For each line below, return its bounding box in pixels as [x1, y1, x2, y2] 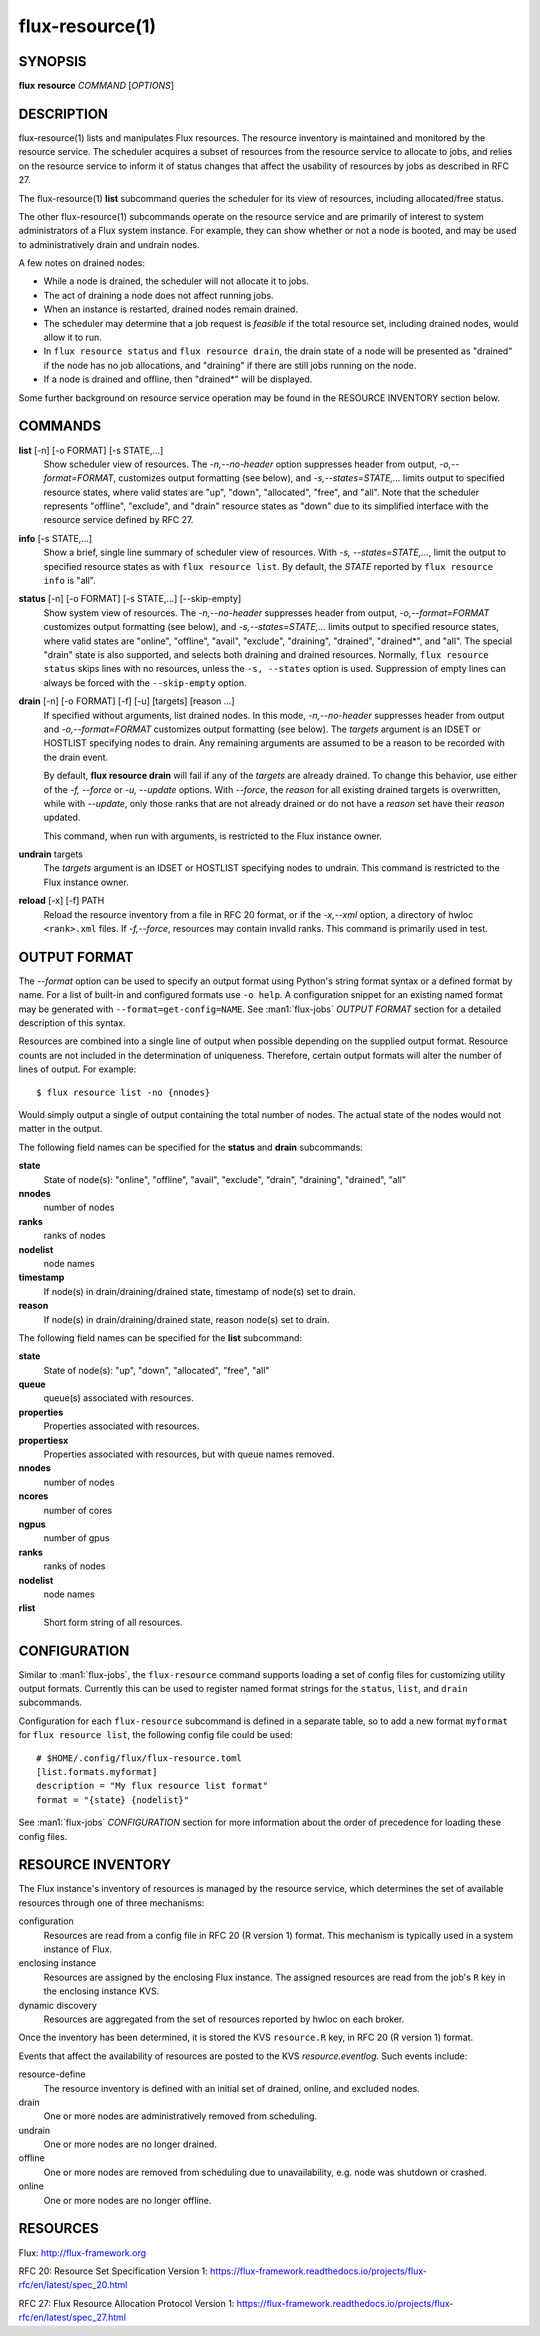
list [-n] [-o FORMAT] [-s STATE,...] [18, 444, 164, 456]
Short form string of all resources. [43, 1616, 184, 1628]
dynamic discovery [18, 1999, 97, 2011]
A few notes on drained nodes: [18, 257, 145, 269]
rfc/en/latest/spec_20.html [18, 2279, 128, 2291]
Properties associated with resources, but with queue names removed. [43, 1448, 335, 1460]
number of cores [43, 1504, 113, 1516]
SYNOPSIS [18, 53, 87, 70]
